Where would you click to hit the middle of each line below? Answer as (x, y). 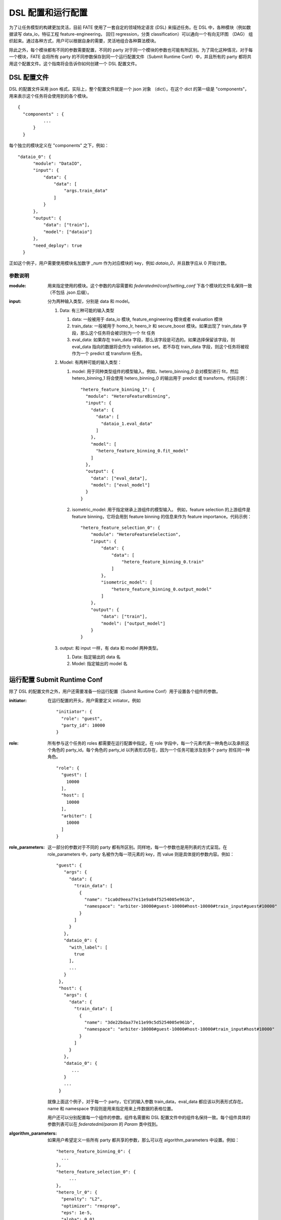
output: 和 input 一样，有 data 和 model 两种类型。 (110, 648)
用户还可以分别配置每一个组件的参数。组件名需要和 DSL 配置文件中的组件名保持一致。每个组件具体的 (149, 1118)
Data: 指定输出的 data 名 (96, 657)
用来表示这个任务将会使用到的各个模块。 (50, 96)
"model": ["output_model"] (133, 623)
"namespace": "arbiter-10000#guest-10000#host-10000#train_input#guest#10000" (181, 906)
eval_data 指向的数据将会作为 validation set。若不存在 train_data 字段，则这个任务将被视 (161, 346)
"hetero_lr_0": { (77, 1192)
